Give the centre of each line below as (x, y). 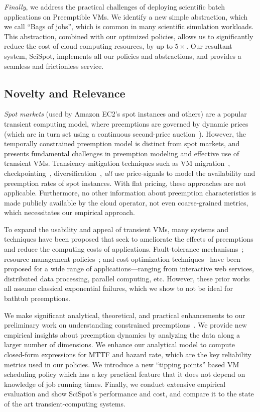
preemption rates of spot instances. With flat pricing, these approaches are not (125, 183)
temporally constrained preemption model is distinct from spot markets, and (122, 143)
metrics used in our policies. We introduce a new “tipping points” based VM (122, 364)
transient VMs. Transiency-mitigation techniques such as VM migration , (117, 163)
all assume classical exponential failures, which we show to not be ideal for (118, 288)
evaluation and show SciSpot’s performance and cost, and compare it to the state (129, 394)
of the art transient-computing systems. (65, 403)
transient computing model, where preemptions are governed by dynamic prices (126, 123)
